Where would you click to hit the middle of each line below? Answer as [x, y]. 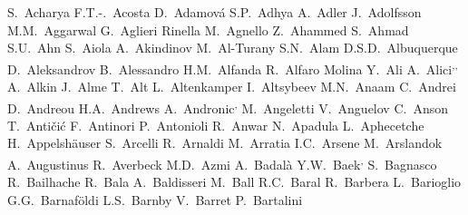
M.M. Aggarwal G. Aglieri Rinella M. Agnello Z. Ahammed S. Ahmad [208, 29]
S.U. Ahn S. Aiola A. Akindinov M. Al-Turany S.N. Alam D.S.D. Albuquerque [233, 48]
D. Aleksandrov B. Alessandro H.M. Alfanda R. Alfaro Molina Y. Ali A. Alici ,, [233, 67]
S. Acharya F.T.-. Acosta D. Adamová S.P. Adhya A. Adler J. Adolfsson [214, 12]
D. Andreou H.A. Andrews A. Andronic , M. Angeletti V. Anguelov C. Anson [228, 106]
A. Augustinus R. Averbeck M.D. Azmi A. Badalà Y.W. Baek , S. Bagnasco [222, 163]
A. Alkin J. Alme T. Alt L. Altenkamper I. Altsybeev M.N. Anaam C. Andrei [232, 87]
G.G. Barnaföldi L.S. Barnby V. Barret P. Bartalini [155, 199]
